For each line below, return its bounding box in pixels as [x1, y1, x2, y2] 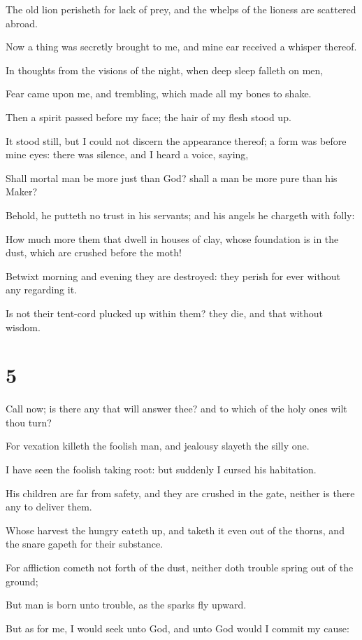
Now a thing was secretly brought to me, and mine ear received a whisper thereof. [6, 39, 357, 54]
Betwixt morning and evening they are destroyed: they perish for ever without [6, 268, 340, 283]
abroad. [6, 15, 38, 30]
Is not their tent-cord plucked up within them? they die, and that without [6, 305, 324, 320]
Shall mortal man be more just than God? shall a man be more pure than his [6, 170, 338, 185]
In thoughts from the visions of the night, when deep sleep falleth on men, [6, 62, 324, 77]
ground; [6, 573, 38, 588]
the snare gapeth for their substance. [6, 536, 164, 551]
